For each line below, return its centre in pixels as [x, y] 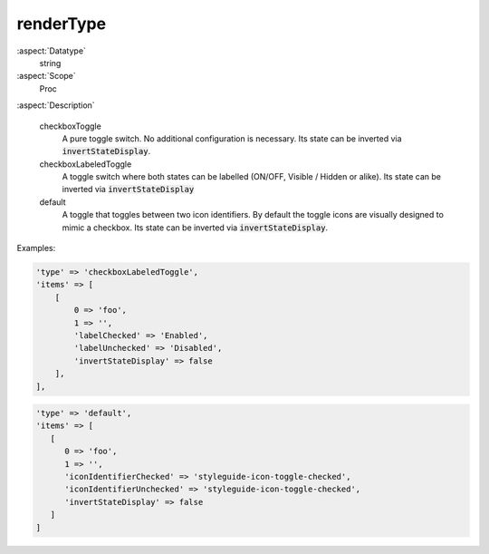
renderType [62, 24]
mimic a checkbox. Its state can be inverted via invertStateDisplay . [195, 228]
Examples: [36, 248]
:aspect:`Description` [56, 105]
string [50, 63]
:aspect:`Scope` [46, 76]
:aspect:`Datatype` [51, 51]
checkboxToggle [70, 126]
